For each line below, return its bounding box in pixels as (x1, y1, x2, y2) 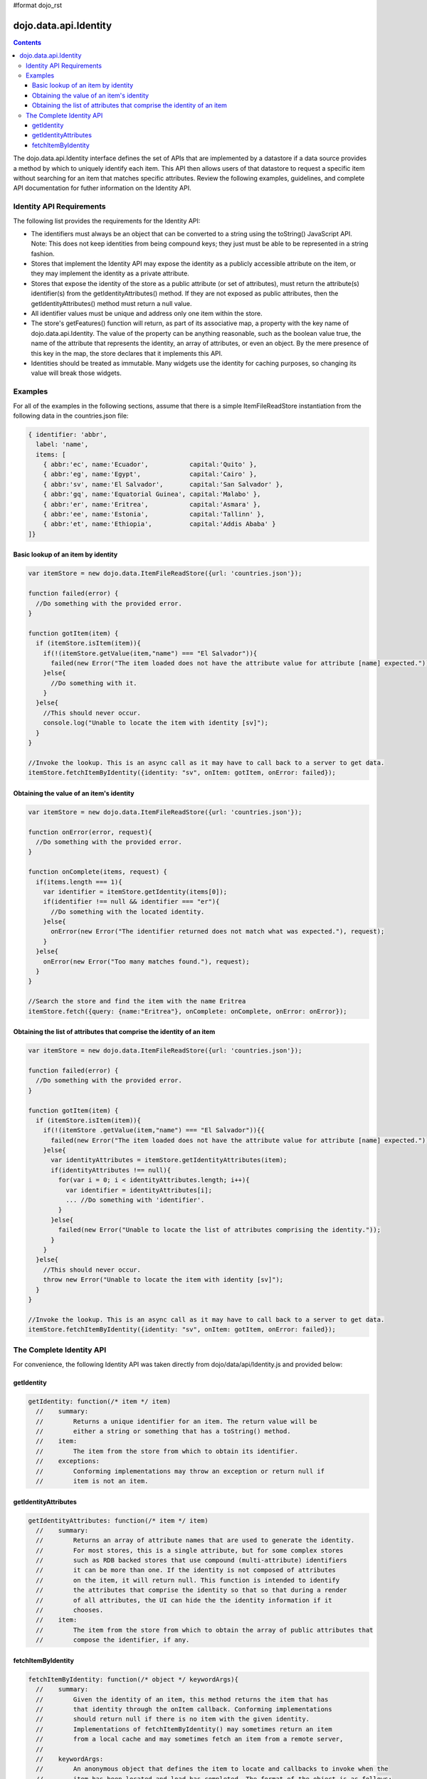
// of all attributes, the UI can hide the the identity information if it (36, 1596, 332, 1604)
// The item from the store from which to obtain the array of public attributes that (36, 1626, 374, 1634)
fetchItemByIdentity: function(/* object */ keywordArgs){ (28, 1675, 238, 1683)
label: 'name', (36, 440, 89, 448)
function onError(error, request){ (28, 828, 152, 836)
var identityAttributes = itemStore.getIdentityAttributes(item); (51, 1156, 288, 1164)
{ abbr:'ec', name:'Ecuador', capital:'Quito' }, (43, 460, 258, 469)
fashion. (31, 249, 55, 258)
